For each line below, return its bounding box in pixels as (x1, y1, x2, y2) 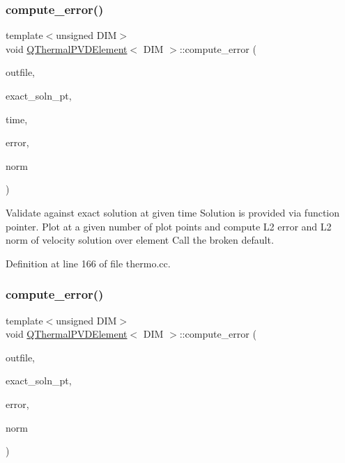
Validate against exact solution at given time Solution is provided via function (6, 205, 340, 219)
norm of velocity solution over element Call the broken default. (6, 233, 274, 247)
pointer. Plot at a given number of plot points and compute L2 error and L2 (6, 219, 332, 233)
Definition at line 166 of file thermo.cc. (6, 256, 171, 270)
